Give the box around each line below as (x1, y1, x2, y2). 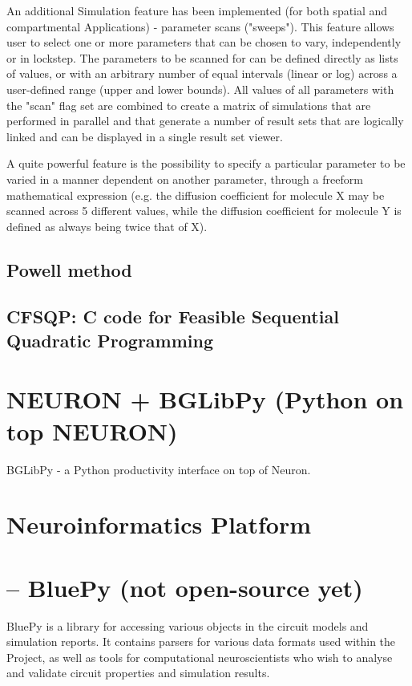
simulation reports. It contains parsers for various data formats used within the (6, 633, 396, 650)
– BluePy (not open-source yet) (6, 570, 363, 603)
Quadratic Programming (6, 327, 214, 352)
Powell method (6, 257, 132, 282)
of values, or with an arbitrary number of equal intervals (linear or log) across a (6, 65, 398, 82)
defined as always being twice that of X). (6, 217, 208, 234)
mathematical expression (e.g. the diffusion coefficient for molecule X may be (6, 186, 385, 203)
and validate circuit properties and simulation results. (6, 664, 270, 681)
